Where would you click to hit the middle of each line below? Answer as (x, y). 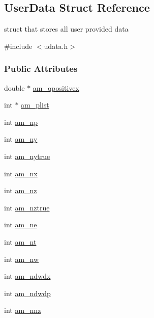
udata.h (56, 46)
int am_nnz (23, 310)
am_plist (35, 105)
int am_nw (22, 259)
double (14, 87)
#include (18, 46)
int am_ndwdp (27, 293)
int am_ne (21, 224)
